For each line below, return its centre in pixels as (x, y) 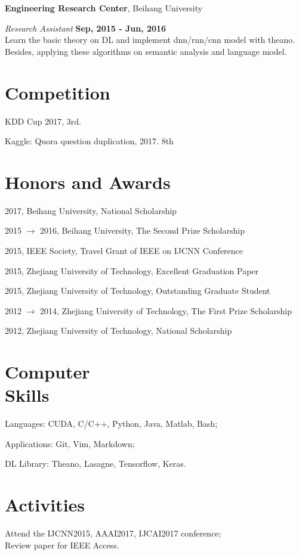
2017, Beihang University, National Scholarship (91, 210)
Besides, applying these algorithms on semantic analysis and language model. (146, 51)
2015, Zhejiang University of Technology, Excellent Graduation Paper (132, 270)
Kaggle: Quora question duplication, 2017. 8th (89, 141)
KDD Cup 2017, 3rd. (43, 121)
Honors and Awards (88, 182)
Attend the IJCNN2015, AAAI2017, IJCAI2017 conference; (113, 533)
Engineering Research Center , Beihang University (104, 8)
